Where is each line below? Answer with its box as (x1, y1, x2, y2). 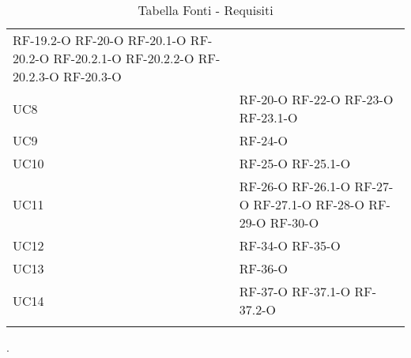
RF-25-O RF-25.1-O (239, 154, 351, 172)
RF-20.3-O (63, 67, 122, 85)
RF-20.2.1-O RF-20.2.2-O (53, 49, 194, 67)
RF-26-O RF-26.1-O (239, 177, 351, 195)
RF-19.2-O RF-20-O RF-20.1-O (13, 31, 187, 49)
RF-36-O (239, 259, 288, 277)
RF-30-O (270, 213, 319, 232)
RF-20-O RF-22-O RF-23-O (239, 90, 394, 108)
